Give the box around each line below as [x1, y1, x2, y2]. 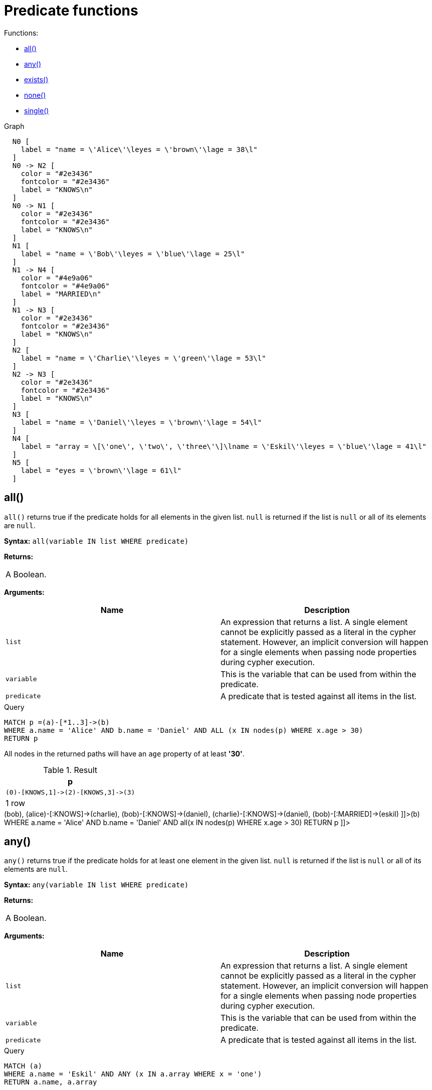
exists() [24, 75, 49, 84]
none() [24, 90, 46, 99]
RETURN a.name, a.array [4, 1078, 97, 1086]
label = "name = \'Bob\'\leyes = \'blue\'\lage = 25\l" [21, 249, 245, 258]
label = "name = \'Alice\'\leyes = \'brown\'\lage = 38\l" [21, 145, 258, 153]
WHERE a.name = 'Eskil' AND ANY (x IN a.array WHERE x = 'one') [4, 1070, 262, 1078]
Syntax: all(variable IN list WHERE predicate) [4, 536, 189, 545]
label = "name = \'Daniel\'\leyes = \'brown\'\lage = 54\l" [21, 418, 262, 426]
